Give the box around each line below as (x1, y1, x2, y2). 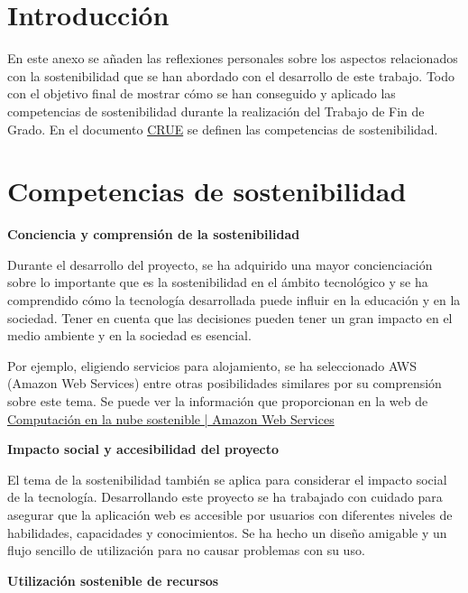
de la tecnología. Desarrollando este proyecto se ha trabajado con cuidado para (7, 487, 443, 506)
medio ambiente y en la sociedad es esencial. (7, 326, 252, 345)
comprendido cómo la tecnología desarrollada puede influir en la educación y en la (7, 291, 461, 309)
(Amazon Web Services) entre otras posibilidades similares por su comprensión (7, 374, 442, 393)
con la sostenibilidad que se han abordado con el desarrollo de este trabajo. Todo (7, 66, 455, 85)
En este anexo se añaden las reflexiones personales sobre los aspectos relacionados (7, 49, 458, 68)
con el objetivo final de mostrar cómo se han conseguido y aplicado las (7, 84, 396, 103)
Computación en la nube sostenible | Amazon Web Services (7, 409, 335, 428)
